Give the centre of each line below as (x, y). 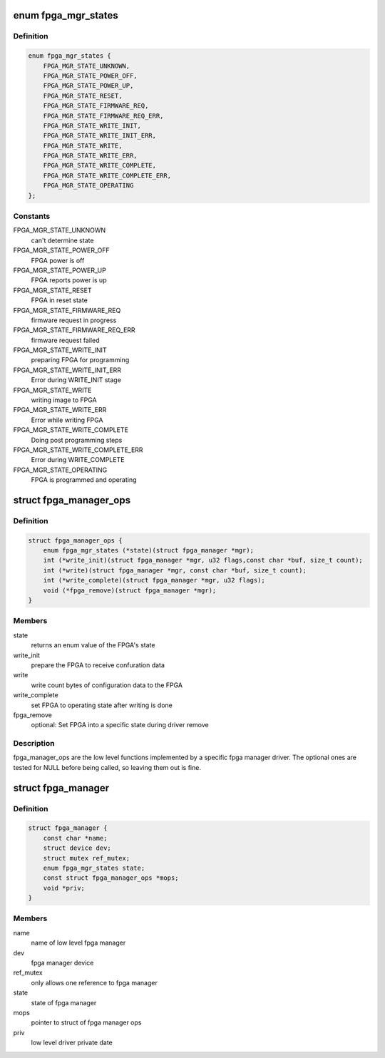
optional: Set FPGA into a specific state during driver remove (120, 725)
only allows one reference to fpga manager (94, 982)
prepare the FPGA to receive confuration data (98, 665)
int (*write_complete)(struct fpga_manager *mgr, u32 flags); (154, 580)
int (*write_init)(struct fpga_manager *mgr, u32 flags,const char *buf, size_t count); (203, 560)
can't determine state (62, 240)
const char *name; (75, 838)
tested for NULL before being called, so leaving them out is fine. (107, 767)
